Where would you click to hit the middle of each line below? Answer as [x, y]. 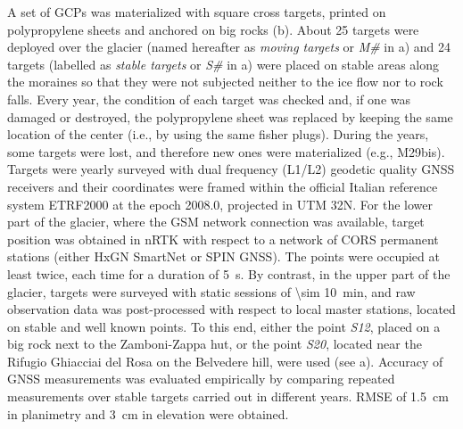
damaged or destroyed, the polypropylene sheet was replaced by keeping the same [230, 116]
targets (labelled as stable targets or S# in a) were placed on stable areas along [223, 64]
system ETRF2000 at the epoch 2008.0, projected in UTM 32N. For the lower [220, 204]
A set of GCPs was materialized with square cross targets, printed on [197, 12]
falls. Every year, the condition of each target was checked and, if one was [209, 99]
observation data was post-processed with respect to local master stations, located [231, 309]
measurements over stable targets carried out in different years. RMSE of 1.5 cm [228, 396]
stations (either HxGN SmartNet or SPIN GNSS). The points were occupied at [223, 256]
